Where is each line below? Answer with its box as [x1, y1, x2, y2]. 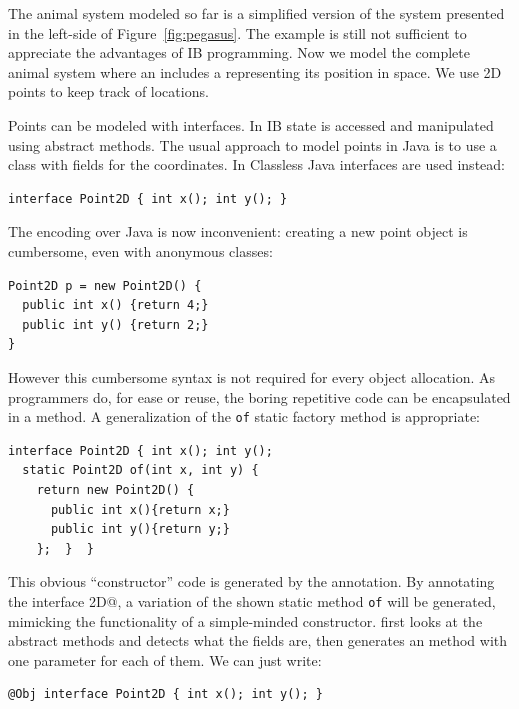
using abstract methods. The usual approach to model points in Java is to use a [8, 134, 497, 155]
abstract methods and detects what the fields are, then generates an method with [8, 630, 508, 651]
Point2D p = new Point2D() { [8, 278, 202, 293]
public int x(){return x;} [50, 502, 230, 517]
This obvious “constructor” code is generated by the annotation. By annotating [8, 571, 495, 592]
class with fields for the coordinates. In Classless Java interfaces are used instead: [8, 154, 505, 175]
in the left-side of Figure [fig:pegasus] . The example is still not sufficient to [8, 22, 467, 43]
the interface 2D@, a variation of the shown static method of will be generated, [8, 590, 496, 611]
